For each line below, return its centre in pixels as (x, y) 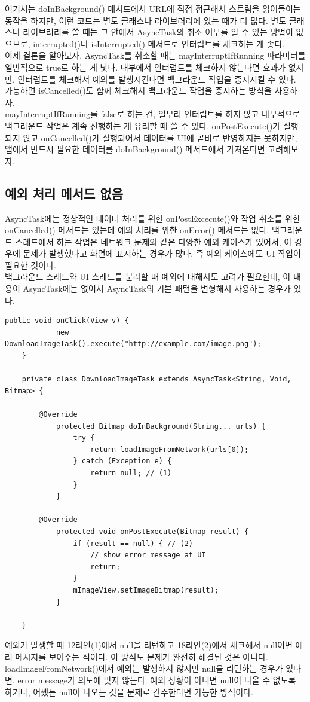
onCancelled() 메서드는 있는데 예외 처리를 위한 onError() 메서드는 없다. (137, 230)
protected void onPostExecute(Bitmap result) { (152, 531)
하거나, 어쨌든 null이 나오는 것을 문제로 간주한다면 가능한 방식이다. (129, 692)
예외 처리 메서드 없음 (64, 193)
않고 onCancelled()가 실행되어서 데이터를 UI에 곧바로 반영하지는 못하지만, (160, 137)
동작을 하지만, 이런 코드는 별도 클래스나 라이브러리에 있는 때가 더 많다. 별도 (146, 20)
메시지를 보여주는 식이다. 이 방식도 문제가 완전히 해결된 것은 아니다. (142, 656)
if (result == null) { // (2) (133, 543)
